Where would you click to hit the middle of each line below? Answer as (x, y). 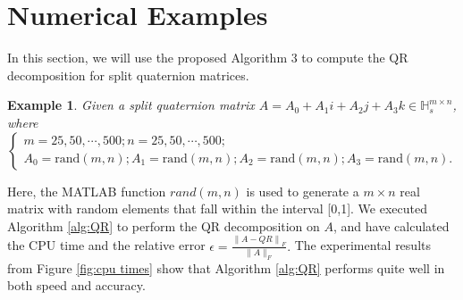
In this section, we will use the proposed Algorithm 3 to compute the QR (208, 58)
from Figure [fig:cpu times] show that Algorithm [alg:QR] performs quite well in (226, 267)
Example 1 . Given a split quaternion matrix (131, 105)
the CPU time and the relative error (106, 245)
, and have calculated (391, 225)
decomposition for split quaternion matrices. (128, 75)
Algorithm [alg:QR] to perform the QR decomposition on (164, 225)
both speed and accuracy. (76, 285)
